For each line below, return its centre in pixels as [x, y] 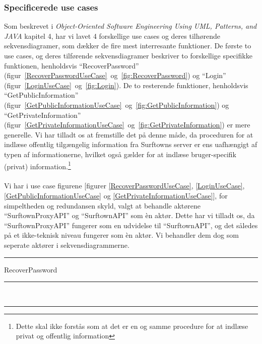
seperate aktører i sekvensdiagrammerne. [67, 245]
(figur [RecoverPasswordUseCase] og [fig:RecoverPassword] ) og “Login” [115, 75]
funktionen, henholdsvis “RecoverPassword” [72, 65]
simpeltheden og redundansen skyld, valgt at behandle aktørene [103, 205]
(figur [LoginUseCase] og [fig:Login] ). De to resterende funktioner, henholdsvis [126, 85]
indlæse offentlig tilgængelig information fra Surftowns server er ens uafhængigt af [131, 144]
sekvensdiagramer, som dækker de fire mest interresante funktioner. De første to [128, 46]
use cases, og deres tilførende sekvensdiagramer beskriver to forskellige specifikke [128, 55]
